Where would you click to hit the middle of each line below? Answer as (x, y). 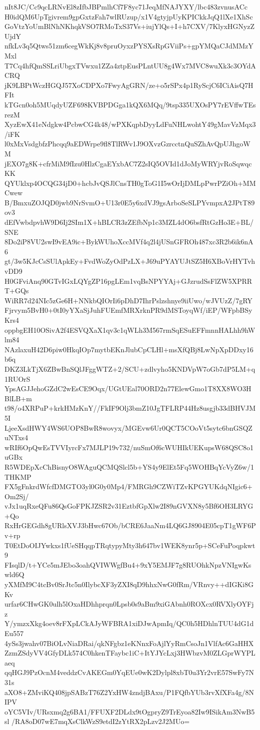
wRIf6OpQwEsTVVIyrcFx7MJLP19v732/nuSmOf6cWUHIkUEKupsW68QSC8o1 (129, 447)
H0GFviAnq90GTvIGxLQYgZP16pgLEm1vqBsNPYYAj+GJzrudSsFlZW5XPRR (129, 281)
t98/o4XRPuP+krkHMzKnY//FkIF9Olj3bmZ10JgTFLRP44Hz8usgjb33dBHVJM (130, 408)
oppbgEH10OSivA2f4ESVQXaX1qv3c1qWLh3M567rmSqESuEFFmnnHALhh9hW (130, 330)
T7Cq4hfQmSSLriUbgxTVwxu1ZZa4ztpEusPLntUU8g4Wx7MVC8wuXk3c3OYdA (130, 65)
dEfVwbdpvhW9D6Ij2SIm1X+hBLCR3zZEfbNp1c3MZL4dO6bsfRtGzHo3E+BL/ (129, 222)
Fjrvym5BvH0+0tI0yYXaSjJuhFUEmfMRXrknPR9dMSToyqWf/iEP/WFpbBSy (129, 310)
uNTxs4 (16, 437)
